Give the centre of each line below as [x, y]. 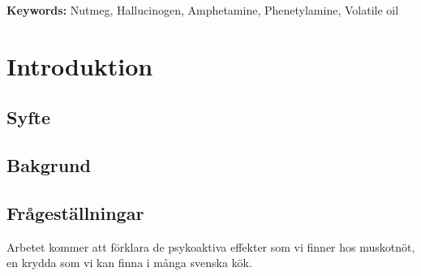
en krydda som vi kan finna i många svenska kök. [129, 263]
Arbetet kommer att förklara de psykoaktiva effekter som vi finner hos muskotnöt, [211, 246]
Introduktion [80, 65]
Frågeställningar [75, 212]
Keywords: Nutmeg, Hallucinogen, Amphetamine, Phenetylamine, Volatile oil [203, 10]
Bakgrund [49, 165]
